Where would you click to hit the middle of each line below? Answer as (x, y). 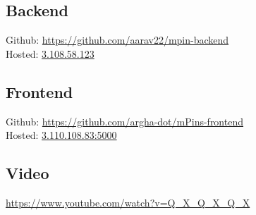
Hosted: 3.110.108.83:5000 (61, 135)
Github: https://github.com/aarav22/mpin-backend (117, 40)
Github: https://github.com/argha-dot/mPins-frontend (124, 121)
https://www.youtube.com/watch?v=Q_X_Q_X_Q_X (128, 202)
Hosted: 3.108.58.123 (50, 53)
